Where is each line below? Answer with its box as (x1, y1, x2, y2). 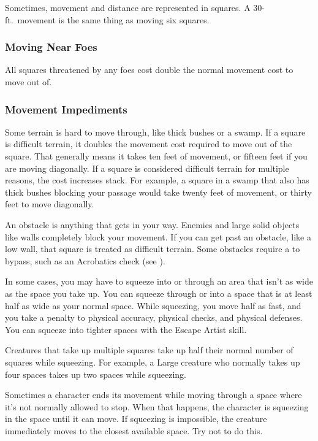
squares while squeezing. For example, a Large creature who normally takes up (5, 355, 300, 368)
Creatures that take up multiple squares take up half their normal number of (5, 343, 293, 356)
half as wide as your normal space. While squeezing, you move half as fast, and (5, 299, 301, 312)
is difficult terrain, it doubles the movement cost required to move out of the (5, 137, 292, 150)
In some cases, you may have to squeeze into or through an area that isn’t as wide (5, 275, 313, 288)
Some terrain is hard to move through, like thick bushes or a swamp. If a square (5, 125, 306, 138)
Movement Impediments (5, 101, 127, 117)
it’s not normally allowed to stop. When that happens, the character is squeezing (5, 400, 309, 413)
